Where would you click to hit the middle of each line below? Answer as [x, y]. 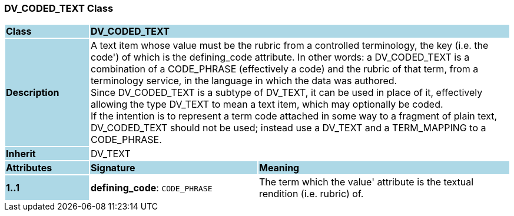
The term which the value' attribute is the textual [366, 182]
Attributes [29, 168]
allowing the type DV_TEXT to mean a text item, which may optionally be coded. [267, 104]
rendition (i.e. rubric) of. [311, 194]
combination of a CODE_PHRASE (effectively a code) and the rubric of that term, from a [284, 69]
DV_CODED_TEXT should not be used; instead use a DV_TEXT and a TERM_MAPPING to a [288, 128]
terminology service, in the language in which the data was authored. [244, 81]
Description [33, 93]
